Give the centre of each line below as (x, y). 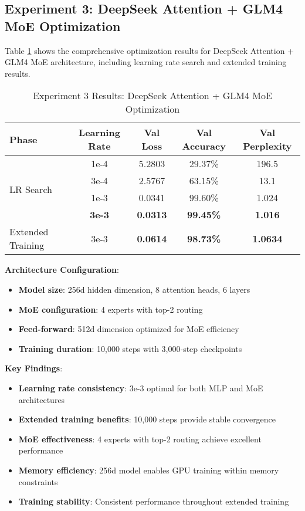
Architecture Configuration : (62, 270)
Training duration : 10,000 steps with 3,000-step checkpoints (130, 348)
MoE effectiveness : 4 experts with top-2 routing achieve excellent (140, 439)
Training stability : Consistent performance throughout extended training (154, 501)
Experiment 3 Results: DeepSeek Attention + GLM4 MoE (152, 96)
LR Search (31, 189)
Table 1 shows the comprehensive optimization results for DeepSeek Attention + (149, 50)
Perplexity (267, 146)
